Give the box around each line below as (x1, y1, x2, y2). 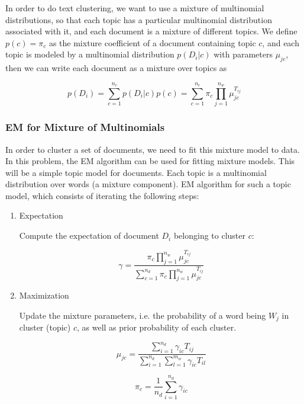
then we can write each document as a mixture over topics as (5, 62, 227, 74)
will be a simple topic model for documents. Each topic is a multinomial (5, 166, 267, 178)
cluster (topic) (19, 321, 71, 334)
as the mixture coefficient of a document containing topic (48, 36, 256, 49)
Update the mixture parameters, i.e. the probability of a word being (19, 309, 266, 321)
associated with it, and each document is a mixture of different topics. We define (5, 25, 297, 37)
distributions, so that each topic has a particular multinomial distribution (5, 13, 272, 25)
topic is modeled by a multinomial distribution (5, 48, 174, 60)
